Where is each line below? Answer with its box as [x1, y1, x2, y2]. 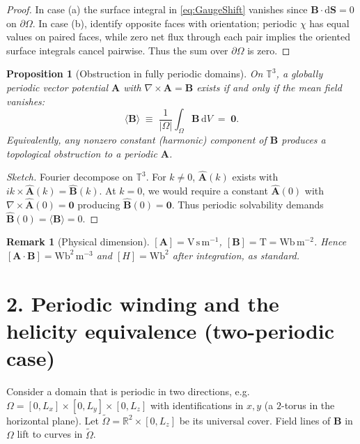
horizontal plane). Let [6, 413, 99, 427]
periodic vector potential [6, 79, 108, 94]
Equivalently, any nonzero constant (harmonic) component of [6, 132, 267, 146]
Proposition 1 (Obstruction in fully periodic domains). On [6, 66, 263, 81]
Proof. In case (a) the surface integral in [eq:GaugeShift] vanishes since [6, 2, 308, 16]
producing [77, 197, 120, 211]
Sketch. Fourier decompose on [6, 169, 133, 184]
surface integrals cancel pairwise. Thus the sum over [6, 43, 228, 57]
